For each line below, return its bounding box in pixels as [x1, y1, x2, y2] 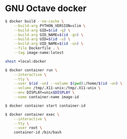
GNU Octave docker [5, 3, 87, 14]
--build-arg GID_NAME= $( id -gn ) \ [14, 32, 83, 37]
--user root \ [14, 125, 42, 130]
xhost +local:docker [5, 59, 47, 64]
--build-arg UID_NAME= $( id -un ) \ [14, 42, 83, 46]
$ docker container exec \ [5, 112, 60, 117]
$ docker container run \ [5, 68, 57, 72]
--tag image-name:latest [14, 50, 64, 56]
